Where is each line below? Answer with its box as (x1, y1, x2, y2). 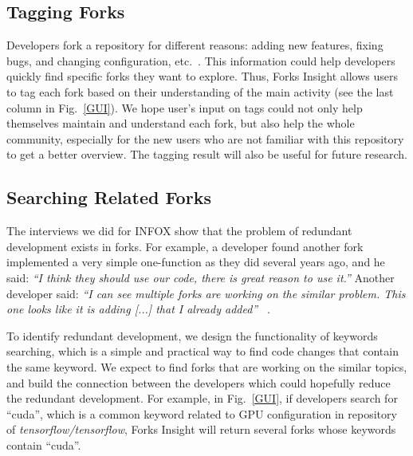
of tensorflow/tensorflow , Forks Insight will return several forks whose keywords (6, 421, 396, 438)
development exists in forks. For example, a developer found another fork (6, 238, 364, 254)
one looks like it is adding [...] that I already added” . (6, 301, 270, 317)
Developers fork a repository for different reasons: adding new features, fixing (6, 37, 383, 53)
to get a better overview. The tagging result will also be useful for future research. (6, 146, 408, 163)
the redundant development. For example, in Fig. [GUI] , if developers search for (6, 390, 398, 407)
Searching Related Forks (6, 185, 211, 210)
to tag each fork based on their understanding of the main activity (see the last (6, 83, 394, 100)
